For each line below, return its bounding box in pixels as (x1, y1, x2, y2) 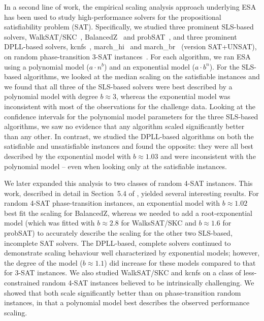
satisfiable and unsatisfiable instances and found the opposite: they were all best (4, 141, 254, 151)
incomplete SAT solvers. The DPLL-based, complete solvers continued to (4, 237, 231, 248)
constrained (4, 277, 40, 288)
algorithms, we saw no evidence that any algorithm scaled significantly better (4, 121, 245, 132)
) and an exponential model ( (104, 61, 195, 72)
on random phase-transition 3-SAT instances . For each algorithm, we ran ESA (4, 51, 251, 61)
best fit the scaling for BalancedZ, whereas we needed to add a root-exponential (4, 207, 252, 218)
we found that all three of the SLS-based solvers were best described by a (4, 81, 233, 91)
